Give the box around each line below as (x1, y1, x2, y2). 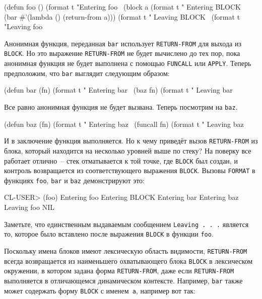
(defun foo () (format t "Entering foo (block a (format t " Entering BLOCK (4, 2, 241, 12)
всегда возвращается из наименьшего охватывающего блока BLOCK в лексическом (4, 255, 253, 266)
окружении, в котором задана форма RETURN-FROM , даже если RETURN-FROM (4, 265, 234, 276)
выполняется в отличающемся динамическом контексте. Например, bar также (4, 275, 243, 285)
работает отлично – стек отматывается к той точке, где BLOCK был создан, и (4, 155, 238, 166)
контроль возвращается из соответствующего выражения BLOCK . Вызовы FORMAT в (4, 165, 255, 176)
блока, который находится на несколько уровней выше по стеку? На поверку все (4, 145, 251, 156)
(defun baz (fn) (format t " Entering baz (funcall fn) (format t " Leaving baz (4, 118, 244, 129)
